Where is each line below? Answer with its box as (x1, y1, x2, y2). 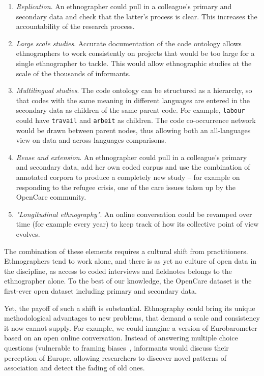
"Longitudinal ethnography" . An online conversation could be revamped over (16, 208, 252, 219)
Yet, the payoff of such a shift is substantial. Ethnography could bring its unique (4, 302, 255, 313)
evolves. (16, 229, 40, 239)
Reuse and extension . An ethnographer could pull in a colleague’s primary (16, 151, 247, 162)
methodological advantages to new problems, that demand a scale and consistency (4, 312, 260, 323)
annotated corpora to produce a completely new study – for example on (16, 172, 240, 182)
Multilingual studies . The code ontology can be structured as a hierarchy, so (16, 85, 252, 96)
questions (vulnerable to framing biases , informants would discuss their (4, 342, 229, 353)
